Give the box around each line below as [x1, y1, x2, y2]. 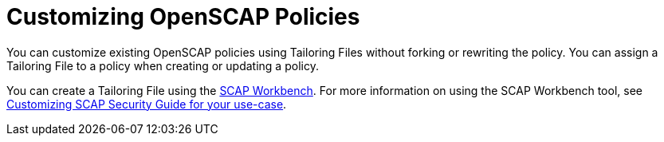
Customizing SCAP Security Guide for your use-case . [6, 97, 287, 111]
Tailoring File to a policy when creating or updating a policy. [6, 58, 319, 73]
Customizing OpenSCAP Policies [6, 3, 360, 30]
